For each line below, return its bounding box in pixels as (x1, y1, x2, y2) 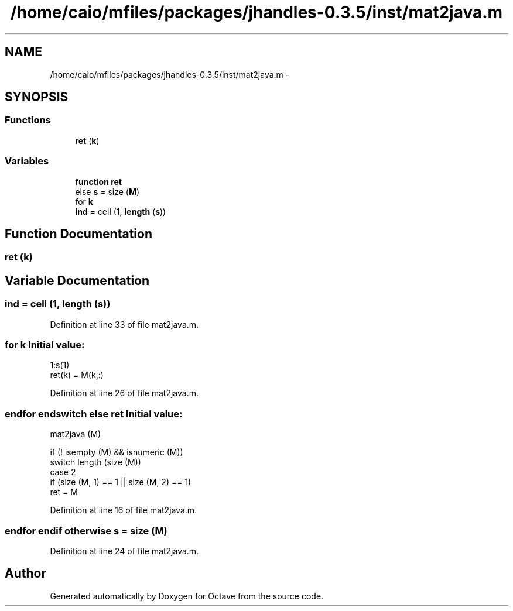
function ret (75, 176, 122, 187)
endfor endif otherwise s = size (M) (5, 524, 167, 537)
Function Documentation (5, 226, 152, 241)
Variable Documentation (5, 273, 150, 288)
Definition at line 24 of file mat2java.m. (50, 545, 199, 556)
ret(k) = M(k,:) (50, 370, 104, 380)
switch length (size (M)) (50, 457, 141, 468)
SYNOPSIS (5, 90, 69, 105)
